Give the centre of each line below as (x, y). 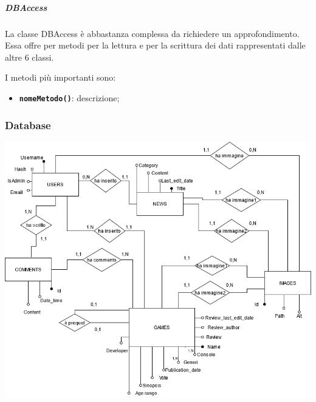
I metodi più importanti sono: (60, 77)
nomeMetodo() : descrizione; (69, 97)
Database (28, 125)
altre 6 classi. (29, 57)
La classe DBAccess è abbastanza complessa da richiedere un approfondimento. (152, 33)
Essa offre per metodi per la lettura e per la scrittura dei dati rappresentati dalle (155, 45)
